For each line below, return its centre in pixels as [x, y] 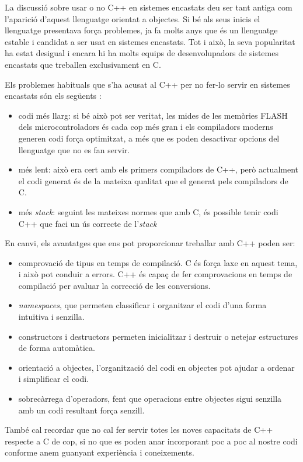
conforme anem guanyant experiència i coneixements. [100, 452]
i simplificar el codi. [54, 379]
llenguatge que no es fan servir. [74, 149]
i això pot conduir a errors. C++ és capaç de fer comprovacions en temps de [155, 274]
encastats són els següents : [53, 96]
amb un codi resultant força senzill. [81, 410]
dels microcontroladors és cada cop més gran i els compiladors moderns [146, 127]
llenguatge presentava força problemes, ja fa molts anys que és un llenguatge [141, 30]
